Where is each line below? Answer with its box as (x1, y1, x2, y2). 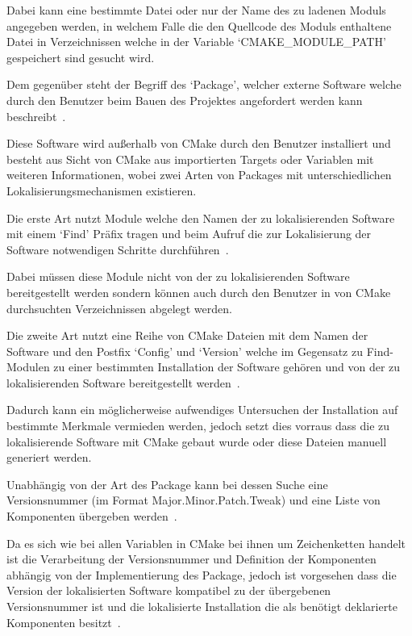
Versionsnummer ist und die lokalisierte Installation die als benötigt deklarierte (6, 598, 397, 614)
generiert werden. (6, 449, 92, 466)
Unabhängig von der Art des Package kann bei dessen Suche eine (6, 475, 328, 492)
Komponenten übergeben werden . (6, 508, 177, 525)
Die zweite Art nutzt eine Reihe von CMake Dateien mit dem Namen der (6, 327, 368, 344)
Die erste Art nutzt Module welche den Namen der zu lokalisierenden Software (6, 209, 395, 226)
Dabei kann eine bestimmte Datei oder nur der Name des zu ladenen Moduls (6, 2, 386, 18)
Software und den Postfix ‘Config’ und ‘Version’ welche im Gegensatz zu (6, 342, 363, 359)
